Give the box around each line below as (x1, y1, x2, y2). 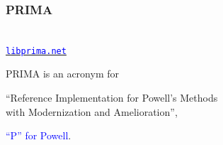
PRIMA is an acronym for (6, 66, 119, 81)
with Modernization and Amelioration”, (6, 104, 178, 119)
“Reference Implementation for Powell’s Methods (6, 90, 218, 105)
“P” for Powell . (6, 128, 72, 143)
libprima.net (6, 45, 67, 56)
